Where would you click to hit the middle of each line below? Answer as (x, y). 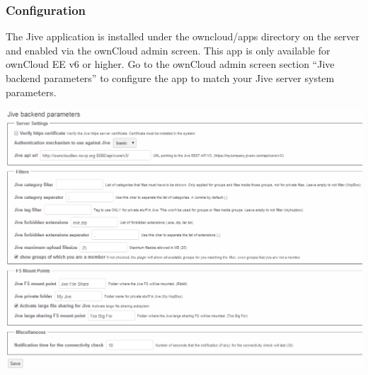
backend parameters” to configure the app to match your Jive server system (170, 78)
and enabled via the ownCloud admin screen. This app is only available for (168, 50)
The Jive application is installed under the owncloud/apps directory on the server (183, 36)
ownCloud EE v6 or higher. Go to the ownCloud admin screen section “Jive (170, 64)
